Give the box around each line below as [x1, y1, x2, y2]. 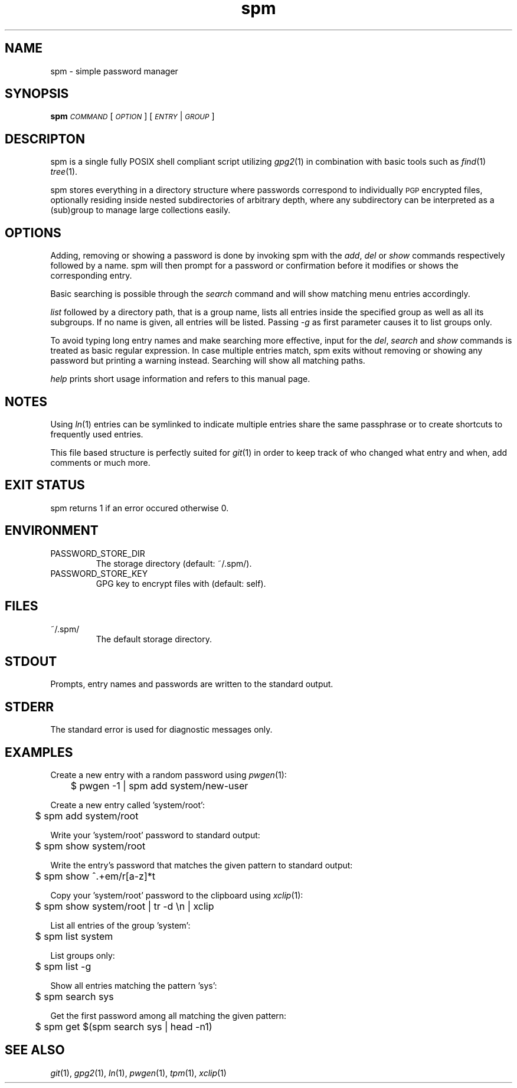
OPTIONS [5, 225, 61, 240]
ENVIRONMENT [5, 523, 99, 538]
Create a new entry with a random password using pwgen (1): [50, 770, 287, 780]
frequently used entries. [50, 429, 143, 439]
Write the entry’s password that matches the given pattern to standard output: [50, 860, 353, 871]
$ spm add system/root [35, 810, 139, 822]
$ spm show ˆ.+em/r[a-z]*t [35, 870, 155, 883]
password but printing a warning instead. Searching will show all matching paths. [50, 355, 365, 366]
